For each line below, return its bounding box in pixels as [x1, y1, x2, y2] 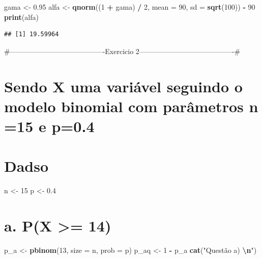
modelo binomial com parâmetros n [4, 95, 258, 116]
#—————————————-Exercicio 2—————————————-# [4, 45, 241, 56]
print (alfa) [4, 11, 39, 22]
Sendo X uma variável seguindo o [4, 75, 243, 96]
